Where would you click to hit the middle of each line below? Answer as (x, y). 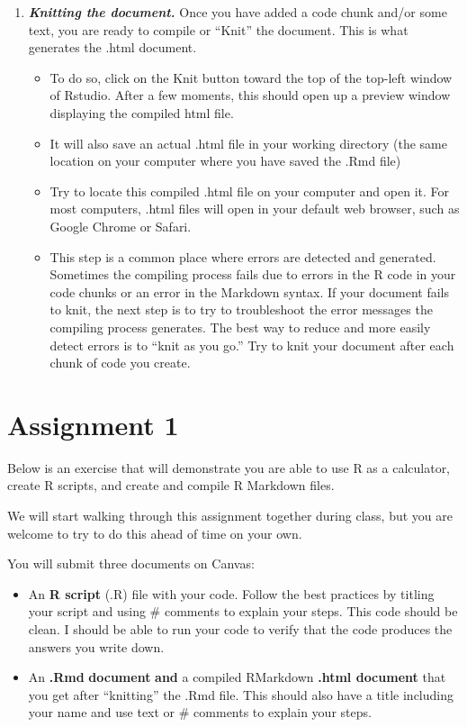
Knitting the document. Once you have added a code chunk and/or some (238, 12)
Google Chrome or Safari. (121, 226)
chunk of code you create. (120, 363)
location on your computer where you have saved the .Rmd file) (225, 161)
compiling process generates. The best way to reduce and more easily (240, 327)
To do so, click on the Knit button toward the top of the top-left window (251, 77)
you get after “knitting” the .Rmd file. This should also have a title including (241, 694)
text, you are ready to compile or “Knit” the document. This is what (218, 29)
